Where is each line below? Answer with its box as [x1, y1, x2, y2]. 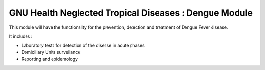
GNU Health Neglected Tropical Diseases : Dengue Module [9, 7, 253, 18]
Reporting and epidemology [21, 56, 78, 62]
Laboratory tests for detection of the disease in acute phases [21, 42, 145, 48]
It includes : [9, 33, 33, 39]
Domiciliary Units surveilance [21, 49, 80, 55]
